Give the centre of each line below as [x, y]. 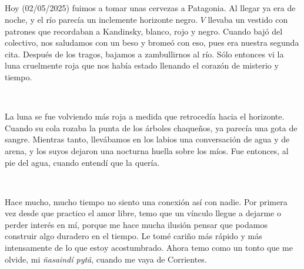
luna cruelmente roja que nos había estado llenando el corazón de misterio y [142, 65]
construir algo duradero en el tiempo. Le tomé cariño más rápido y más [133, 236]
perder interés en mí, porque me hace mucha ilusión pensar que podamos [136, 224]
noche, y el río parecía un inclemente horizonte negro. [101, 19]
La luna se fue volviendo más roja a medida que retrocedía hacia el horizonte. [145, 116]
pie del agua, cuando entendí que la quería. [82, 162]
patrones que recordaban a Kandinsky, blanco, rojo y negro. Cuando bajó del [144, 31]
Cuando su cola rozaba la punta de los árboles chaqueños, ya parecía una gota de [151, 127]
